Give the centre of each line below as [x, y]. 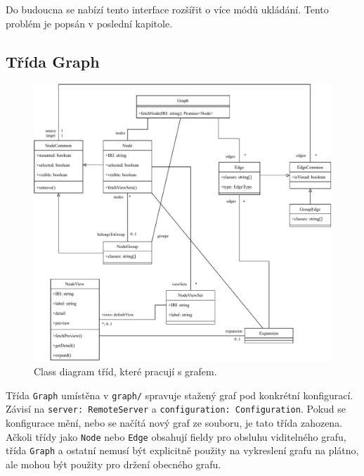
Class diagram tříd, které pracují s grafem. [125, 371]
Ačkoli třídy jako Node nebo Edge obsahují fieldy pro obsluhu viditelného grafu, [176, 436]
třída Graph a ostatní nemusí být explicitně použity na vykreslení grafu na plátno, [182, 450]
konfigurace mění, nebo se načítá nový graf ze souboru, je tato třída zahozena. [174, 423]
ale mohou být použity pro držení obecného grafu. [113, 464]
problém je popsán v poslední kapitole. [89, 23]
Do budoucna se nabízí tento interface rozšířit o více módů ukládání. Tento [167, 9]
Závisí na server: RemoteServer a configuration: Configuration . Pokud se [176, 409]
